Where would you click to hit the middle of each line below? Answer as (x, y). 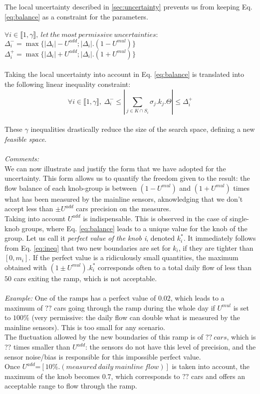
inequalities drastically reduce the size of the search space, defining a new (143, 129)
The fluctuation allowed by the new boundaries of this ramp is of (104, 337)
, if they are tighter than (216, 247)
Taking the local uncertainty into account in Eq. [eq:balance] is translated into (124, 74)
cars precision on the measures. (124, 208)
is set (241, 307)
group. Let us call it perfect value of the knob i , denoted (90, 238)
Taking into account (35, 218)
